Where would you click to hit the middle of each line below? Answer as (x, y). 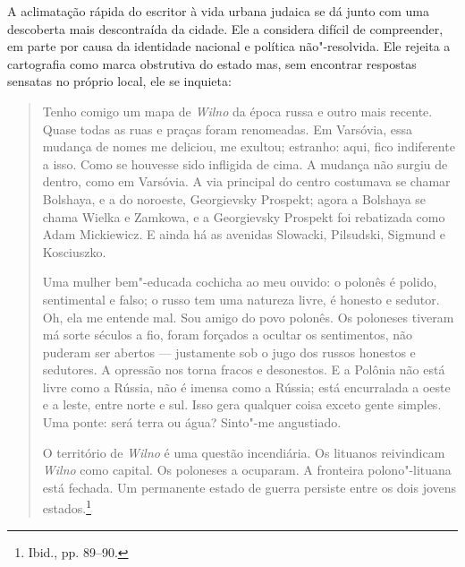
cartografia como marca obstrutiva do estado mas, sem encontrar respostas (212, 63)
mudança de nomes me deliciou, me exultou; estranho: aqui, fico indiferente (249, 146)
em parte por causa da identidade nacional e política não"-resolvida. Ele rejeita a (229, 46)
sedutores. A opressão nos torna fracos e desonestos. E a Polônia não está (244, 369)
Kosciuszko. (74, 251)
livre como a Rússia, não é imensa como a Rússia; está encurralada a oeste (246, 387)
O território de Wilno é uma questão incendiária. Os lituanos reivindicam (244, 452)
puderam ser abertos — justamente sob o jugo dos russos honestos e (229, 352)
